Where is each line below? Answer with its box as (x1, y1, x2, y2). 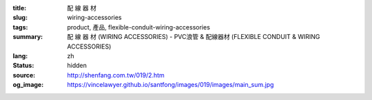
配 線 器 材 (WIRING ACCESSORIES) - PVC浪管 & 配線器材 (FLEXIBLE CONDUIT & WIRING (67, 33, 320, 41)
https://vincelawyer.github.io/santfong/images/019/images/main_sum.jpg (67, 81, 274, 89)
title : (12, 4, 27, 12)
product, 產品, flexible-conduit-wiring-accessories (67, 23, 210, 31)
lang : (12, 51, 28, 60)
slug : (12, 14, 28, 22)
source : (12, 71, 36, 79)
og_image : (12, 81, 44, 89)
